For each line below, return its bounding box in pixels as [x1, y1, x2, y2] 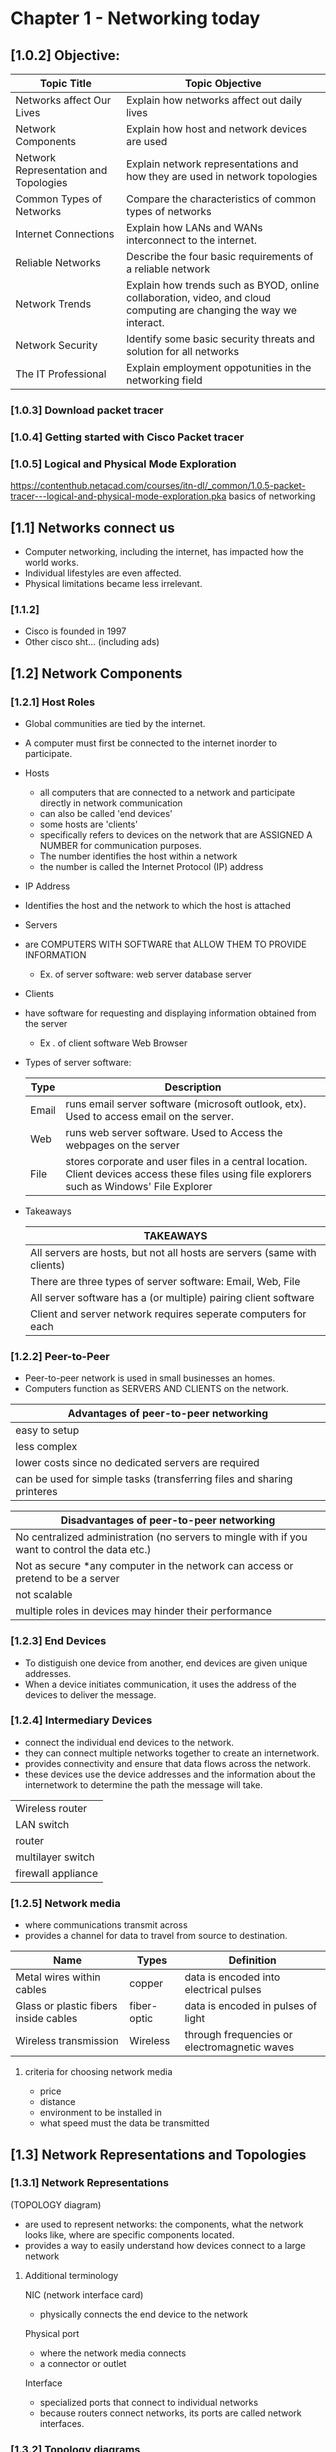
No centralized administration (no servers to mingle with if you [15, 1530, 308, 1544]
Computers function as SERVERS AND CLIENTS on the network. [24, 1383, 290, 1395]
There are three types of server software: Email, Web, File [29, 1274, 301, 1288]
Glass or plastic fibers [15, 1999, 118, 2013]
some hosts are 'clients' [39, 818, 138, 830]
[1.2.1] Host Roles [10, 695, 96, 709]
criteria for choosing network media [24, 2066, 173, 2078]
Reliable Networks [15, 256, 102, 269]
